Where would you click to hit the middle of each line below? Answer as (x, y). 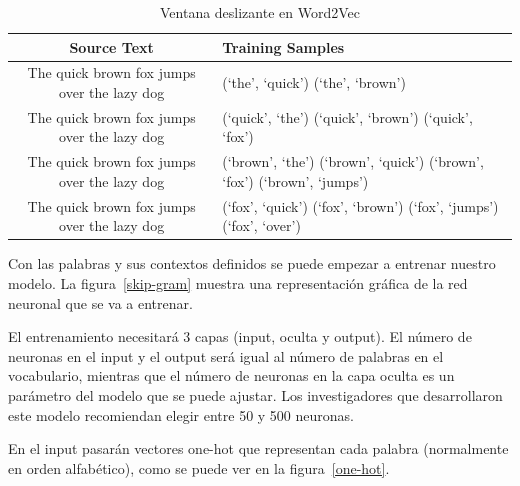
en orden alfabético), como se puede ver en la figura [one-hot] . (199, 467)
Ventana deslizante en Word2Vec (259, 12)
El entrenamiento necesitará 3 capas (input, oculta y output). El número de (240, 336)
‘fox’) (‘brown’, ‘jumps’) (295, 180)
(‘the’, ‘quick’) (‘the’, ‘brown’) (314, 82)
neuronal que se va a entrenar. (100, 302)
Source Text (111, 46)
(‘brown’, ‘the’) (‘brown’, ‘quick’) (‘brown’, (353, 161)
